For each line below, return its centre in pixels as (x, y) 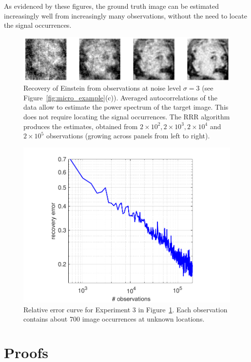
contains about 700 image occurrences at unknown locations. (114, 319)
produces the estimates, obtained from (81, 126)
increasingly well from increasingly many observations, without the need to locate (126, 15)
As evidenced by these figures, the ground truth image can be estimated (112, 6)
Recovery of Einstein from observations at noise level (102, 88)
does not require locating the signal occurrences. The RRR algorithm (127, 116)
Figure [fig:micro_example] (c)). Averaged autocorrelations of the (120, 97)
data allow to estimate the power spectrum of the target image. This (126, 107)
